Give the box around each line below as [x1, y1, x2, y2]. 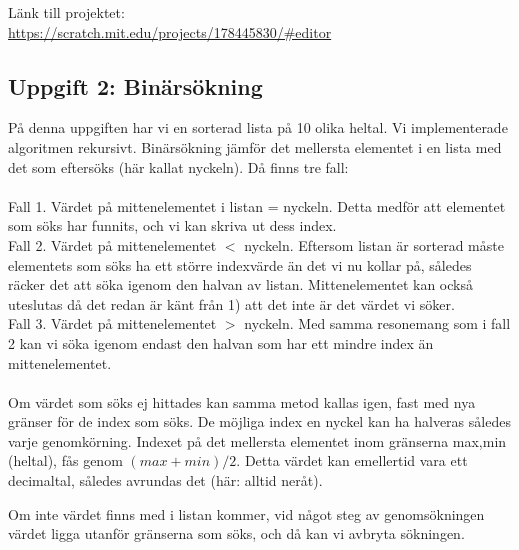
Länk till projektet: [8, 2, 125, 22]
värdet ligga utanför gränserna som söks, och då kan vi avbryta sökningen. [8, 523, 465, 544]
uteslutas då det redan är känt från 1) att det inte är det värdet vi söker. [8, 293, 455, 314]
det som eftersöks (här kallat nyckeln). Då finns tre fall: [8, 156, 349, 177]
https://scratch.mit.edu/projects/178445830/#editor [8, 21, 332, 42]
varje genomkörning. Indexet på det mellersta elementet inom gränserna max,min [8, 430, 507, 451]
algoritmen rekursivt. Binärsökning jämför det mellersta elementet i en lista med [8, 136, 502, 157]
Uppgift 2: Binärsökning [8, 70, 263, 101]
